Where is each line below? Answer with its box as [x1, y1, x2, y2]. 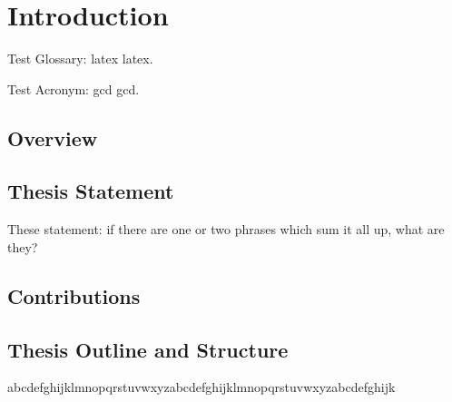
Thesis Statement [7, 177, 174, 205]
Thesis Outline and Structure [7, 335, 289, 363]
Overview [7, 123, 98, 152]
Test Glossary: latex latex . [7, 49, 153, 68]
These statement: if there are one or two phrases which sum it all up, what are [7, 220, 445, 239]
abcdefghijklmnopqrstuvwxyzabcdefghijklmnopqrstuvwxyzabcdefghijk [7, 377, 396, 397]
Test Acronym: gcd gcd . [7, 79, 140, 98]
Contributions [7, 281, 141, 309]
